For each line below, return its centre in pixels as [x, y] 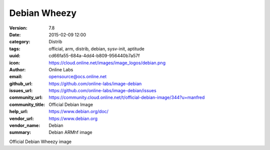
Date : [15, 34]
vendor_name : [25, 126]
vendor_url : [22, 118]
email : [16, 77]
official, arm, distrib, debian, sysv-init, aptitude [96, 49]
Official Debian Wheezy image [40, 142]
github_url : [21, 83]
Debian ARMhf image [70, 133]
